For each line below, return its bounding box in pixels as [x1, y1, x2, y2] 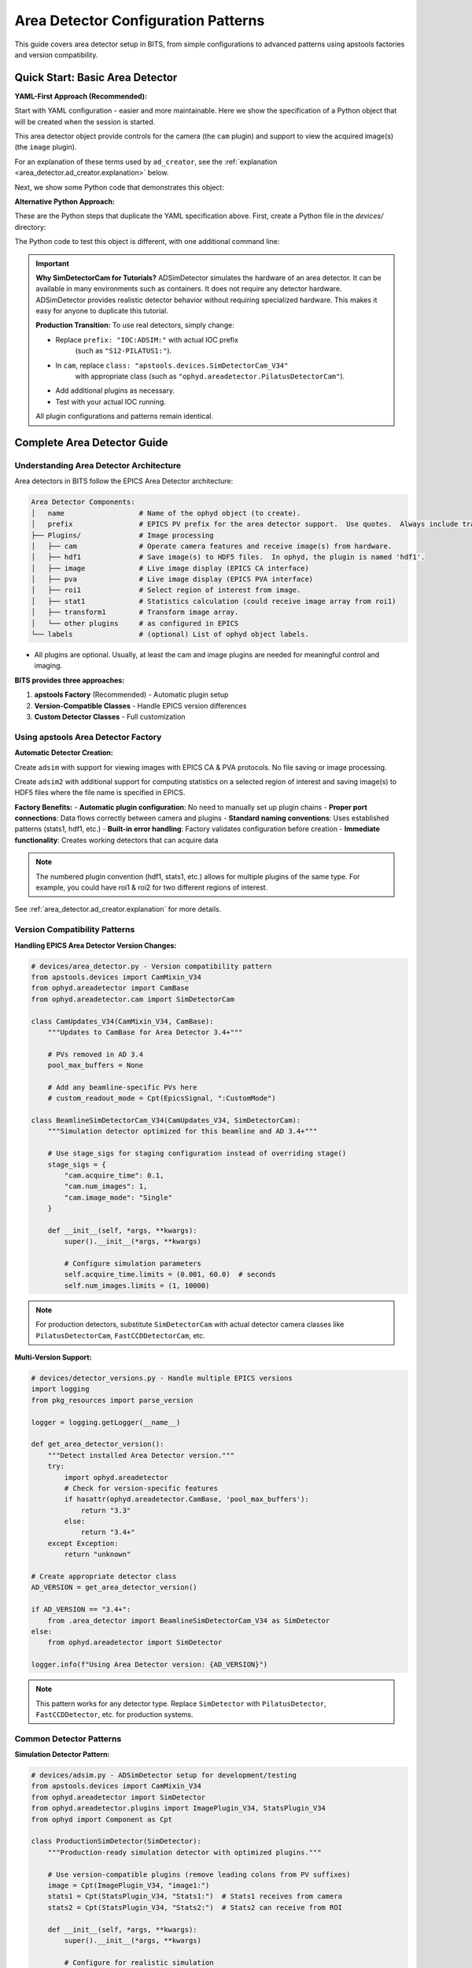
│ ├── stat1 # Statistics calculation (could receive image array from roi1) [31, 597, 396, 605]
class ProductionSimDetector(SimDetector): [31, 1837, 202, 1846]
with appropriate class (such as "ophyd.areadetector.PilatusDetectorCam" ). [75, 372, 345, 381]
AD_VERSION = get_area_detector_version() [31, 1583, 197, 1592]
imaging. [34, 661, 63, 671]
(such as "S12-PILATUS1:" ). [75, 346, 172, 356]
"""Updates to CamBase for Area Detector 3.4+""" [47, 1027, 243, 1037]
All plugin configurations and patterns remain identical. [35, 412, 214, 421]
